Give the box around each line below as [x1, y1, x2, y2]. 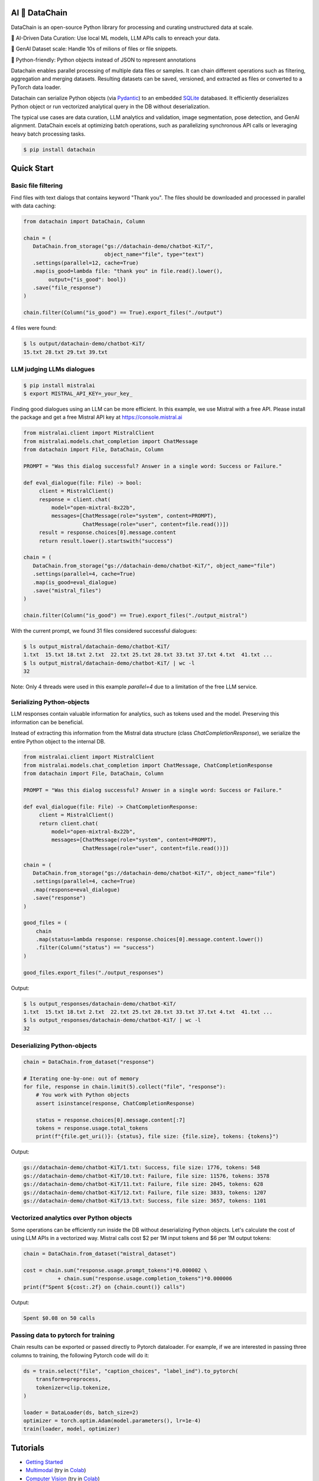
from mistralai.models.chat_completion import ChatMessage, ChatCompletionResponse [23, 762, 273, 768]
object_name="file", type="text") [104, 251, 204, 258]
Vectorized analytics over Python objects [11, 1214, 132, 1222]
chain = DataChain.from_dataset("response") [23, 1058, 155, 1065]
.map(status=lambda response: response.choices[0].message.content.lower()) [35, 936, 263, 943]
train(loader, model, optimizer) [23, 1425, 121, 1432]
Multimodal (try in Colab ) [25, 1467, 86, 1474]
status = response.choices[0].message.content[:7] [35, 1117, 185, 1123]
